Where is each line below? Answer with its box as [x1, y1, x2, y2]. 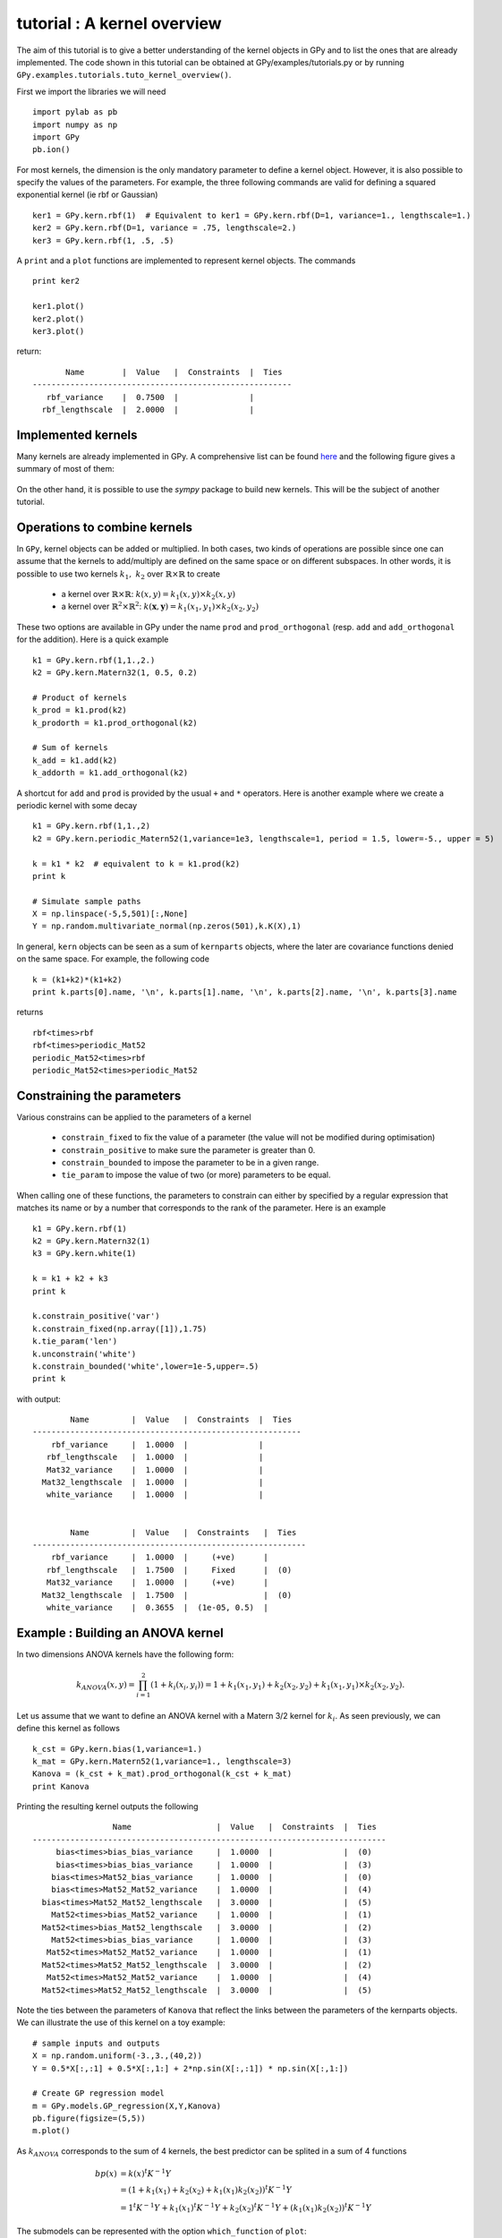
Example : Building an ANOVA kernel [16, 1625, 224, 1640]
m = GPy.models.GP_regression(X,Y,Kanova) [32, 2100, 222, 2111]
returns [16, 1007, 44, 1018]
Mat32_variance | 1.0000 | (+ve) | [46, 1577, 268, 1588]
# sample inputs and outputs [32, 2037, 160, 2048]
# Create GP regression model [32, 2089, 166, 2098]
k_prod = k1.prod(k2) [32, 705, 127, 715]
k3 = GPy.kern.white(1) [32, 1249, 137, 1259]
